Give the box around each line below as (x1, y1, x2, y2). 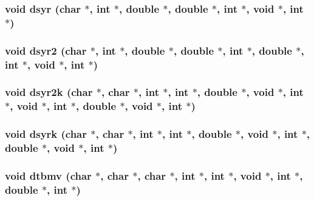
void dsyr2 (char (5, 43, 87, 58)
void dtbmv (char (5, 168, 92, 183)
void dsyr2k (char (5, 84, 93, 100)
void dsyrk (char (5, 126, 87, 141)
